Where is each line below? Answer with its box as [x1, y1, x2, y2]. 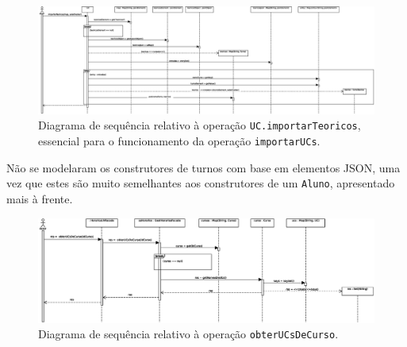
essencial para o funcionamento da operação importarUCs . [38, 133, 321, 149]
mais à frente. [6, 190, 73, 206]
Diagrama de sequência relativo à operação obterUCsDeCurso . [38, 326, 339, 342]
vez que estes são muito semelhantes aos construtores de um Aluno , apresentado [6, 175, 395, 191]
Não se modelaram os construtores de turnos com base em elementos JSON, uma [6, 159, 401, 175]
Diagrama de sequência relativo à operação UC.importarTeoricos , [38, 117, 361, 133]
